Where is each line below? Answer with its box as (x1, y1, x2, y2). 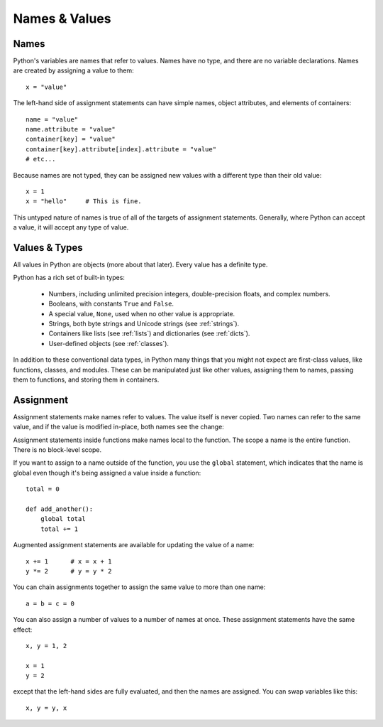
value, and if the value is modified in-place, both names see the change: (13, 423, 225, 431)
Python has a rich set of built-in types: (13, 274, 126, 282)
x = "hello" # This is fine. (26, 198, 142, 205)
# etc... (26, 155, 56, 163)
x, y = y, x (26, 704, 67, 712)
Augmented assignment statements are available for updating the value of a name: (13, 541, 255, 549)
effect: (13, 625, 33, 634)
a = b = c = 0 (26, 599, 74, 608)
